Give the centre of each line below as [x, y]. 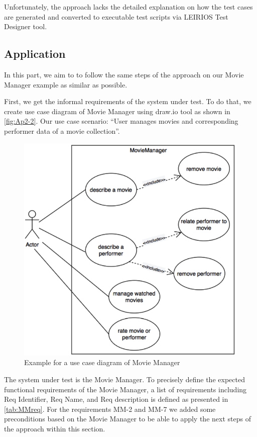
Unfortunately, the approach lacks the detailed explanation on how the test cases [128, 7]
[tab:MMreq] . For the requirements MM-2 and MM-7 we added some [110, 409]
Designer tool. [26, 26]
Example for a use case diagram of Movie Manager [102, 362]
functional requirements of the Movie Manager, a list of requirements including [125, 389]
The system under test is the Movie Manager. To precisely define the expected [124, 379]
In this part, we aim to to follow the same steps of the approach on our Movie [124, 74]
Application [35, 54]
